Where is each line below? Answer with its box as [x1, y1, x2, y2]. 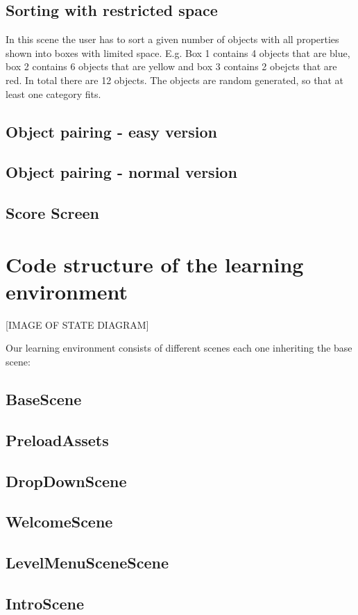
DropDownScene [6, 470, 127, 491]
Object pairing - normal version [6, 161, 237, 183]
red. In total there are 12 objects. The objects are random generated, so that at [6, 72, 343, 87]
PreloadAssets [6, 429, 109, 450]
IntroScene [6, 592, 85, 614]
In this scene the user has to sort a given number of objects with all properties [6, 32, 339, 47]
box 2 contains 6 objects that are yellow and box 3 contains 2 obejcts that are [6, 59, 337, 74]
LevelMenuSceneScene [6, 552, 169, 573]
